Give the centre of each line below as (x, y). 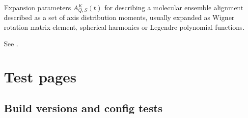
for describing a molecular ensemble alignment (174, 7)
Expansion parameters (38, 7)
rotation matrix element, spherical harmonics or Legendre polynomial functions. (124, 27)
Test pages (40, 77)
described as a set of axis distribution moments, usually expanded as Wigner (119, 17)
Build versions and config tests (83, 108)
